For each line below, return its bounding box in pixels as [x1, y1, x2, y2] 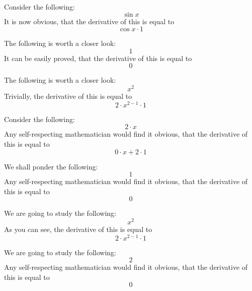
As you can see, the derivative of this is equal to [4, 223, 152, 234]
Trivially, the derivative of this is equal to [4, 91, 132, 101]
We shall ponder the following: [4, 161, 98, 171]
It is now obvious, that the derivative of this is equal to [4, 16, 175, 26]
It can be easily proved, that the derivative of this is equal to [4, 52, 192, 63]
